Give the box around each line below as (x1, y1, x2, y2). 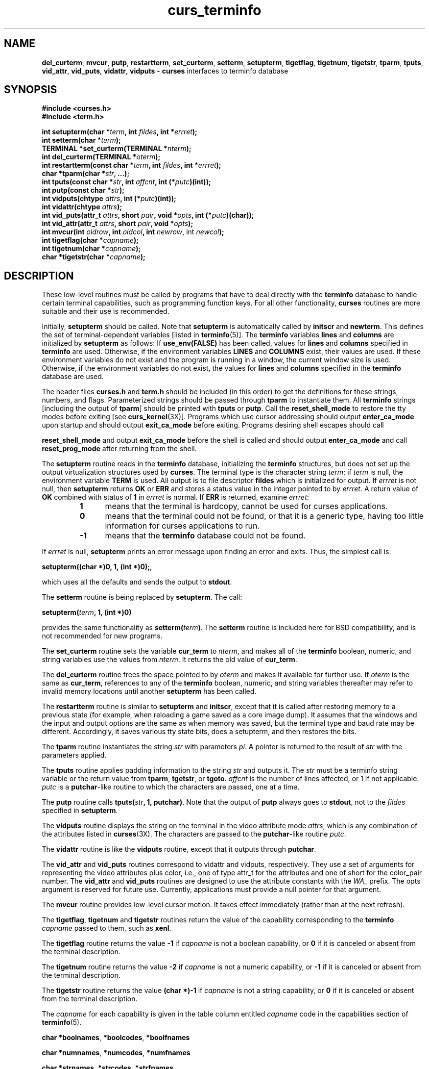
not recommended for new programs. (42, 632, 163, 640)
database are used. (42, 372, 104, 381)
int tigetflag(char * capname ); (42, 236, 139, 245)
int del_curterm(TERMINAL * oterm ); (42, 153, 161, 161)
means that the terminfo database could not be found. (105, 531, 306, 541)
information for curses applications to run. (105, 521, 260, 531)
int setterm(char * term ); (42, 136, 121, 145)
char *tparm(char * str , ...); (42, 169, 130, 178)
